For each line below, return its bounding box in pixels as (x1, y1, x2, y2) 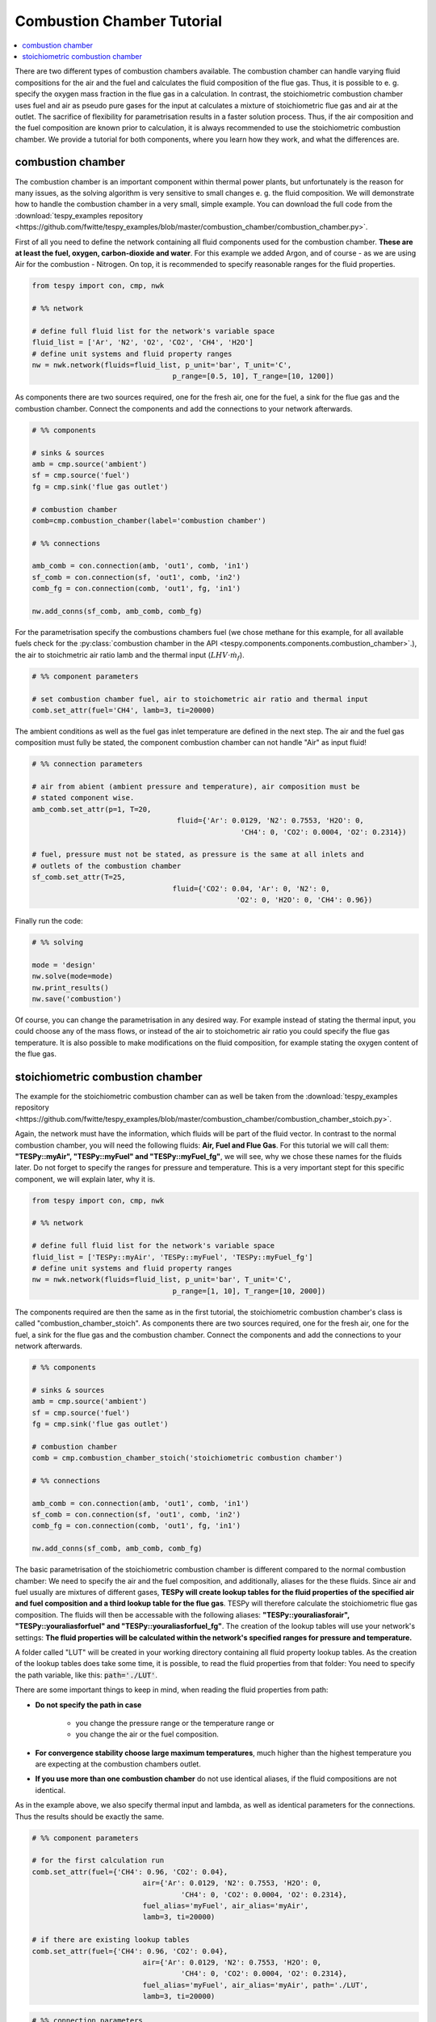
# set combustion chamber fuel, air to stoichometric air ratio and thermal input (31, 694, 369, 704)
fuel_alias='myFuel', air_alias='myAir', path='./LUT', (142, 1980, 369, 1990)
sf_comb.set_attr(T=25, (31, 873, 127, 882)
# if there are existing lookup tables (31, 1935, 190, 1944)
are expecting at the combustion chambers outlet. (35, 1759, 201, 1769)
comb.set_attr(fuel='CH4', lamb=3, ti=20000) (31, 705, 216, 715)
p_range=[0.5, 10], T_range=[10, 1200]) (172, 372, 335, 381)
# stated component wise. (31, 793, 135, 802)
